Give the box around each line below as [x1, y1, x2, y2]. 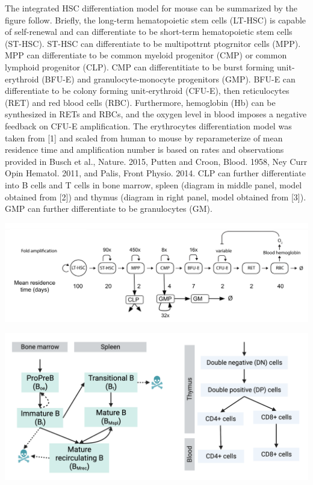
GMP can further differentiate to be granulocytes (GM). [5, 202, 212, 215]
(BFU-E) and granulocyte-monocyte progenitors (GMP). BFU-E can [42, 72, 296, 85]
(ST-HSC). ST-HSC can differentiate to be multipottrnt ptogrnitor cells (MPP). [5, 37, 301, 49]
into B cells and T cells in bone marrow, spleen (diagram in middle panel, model [5, 178, 302, 191]
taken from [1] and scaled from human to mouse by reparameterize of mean [5, 131, 283, 144]
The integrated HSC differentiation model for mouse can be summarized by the [5, 2, 298, 14]
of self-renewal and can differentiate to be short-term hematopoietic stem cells [5, 25, 293, 38]
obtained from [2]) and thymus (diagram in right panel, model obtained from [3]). [5, 190, 306, 203]
